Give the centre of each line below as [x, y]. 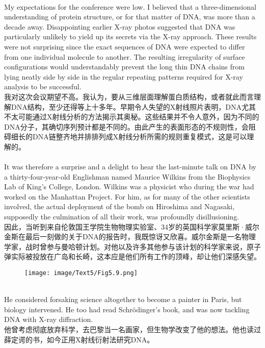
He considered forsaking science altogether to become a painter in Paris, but [123, 299]
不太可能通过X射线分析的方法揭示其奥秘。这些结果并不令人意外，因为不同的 [132, 117]
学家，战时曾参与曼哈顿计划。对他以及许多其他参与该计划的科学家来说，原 [129, 246]
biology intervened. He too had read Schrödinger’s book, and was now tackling [127, 309]
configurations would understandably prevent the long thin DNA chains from [124, 67]
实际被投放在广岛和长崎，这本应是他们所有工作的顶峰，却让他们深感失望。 [136, 256]
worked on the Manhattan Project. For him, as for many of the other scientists [127, 196]
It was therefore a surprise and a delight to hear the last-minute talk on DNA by [130, 167]
